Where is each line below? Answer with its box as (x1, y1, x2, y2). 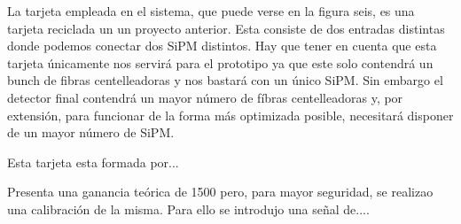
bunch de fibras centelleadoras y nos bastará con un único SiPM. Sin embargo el (7, 71, 443, 89)
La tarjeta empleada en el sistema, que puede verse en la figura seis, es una (7, 2, 415, 19)
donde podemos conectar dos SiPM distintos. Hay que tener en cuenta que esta (7, 36, 437, 55)
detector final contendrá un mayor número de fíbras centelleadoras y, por (7, 88, 403, 106)
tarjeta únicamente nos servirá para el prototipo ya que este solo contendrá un (7, 53, 434, 72)
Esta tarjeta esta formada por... (7, 152, 179, 171)
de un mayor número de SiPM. (7, 123, 175, 142)
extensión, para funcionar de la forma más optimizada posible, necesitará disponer (7, 105, 454, 124)
